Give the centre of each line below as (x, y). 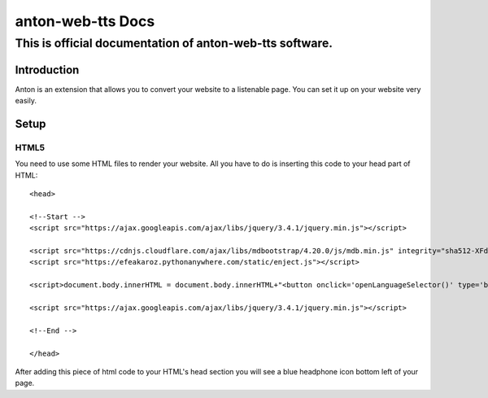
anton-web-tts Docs (85, 21)
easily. (26, 101)
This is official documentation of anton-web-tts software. (174, 43)
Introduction (47, 70)
